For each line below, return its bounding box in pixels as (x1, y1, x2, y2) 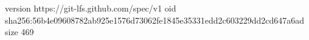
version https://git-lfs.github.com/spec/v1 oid (5, 2, 176, 14)
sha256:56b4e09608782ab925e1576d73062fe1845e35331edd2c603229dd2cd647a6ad (5, 13, 305, 26)
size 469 (5, 25, 34, 38)
